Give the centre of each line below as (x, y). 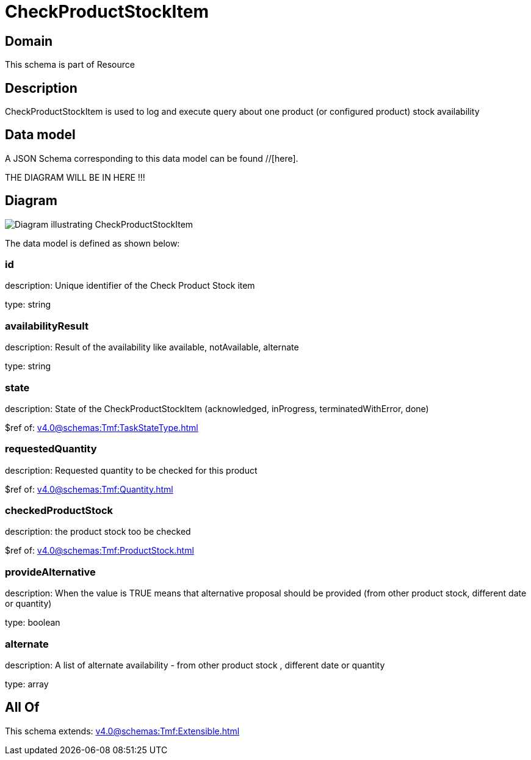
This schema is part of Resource (70, 65)
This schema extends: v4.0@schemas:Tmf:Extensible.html (122, 731)
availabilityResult (47, 326)
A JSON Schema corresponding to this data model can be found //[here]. (152, 158)
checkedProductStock (59, 511)
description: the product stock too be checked (98, 532)
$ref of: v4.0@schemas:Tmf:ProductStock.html (99, 551)
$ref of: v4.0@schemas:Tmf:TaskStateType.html (102, 427)
